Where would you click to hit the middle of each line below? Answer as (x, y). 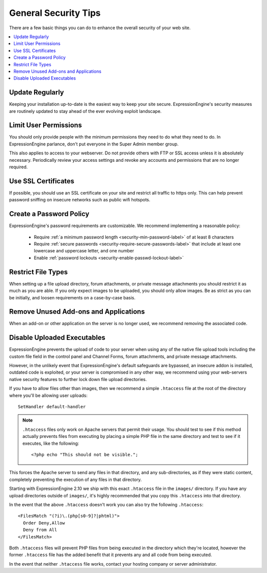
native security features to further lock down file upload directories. (78, 379)
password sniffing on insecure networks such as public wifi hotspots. (80, 200)
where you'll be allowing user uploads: (48, 395)
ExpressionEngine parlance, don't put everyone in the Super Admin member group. (94, 144)
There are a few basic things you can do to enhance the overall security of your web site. (100, 28)
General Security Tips (55, 13)
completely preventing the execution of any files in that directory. (75, 479)
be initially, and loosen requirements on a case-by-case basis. (72, 297)
